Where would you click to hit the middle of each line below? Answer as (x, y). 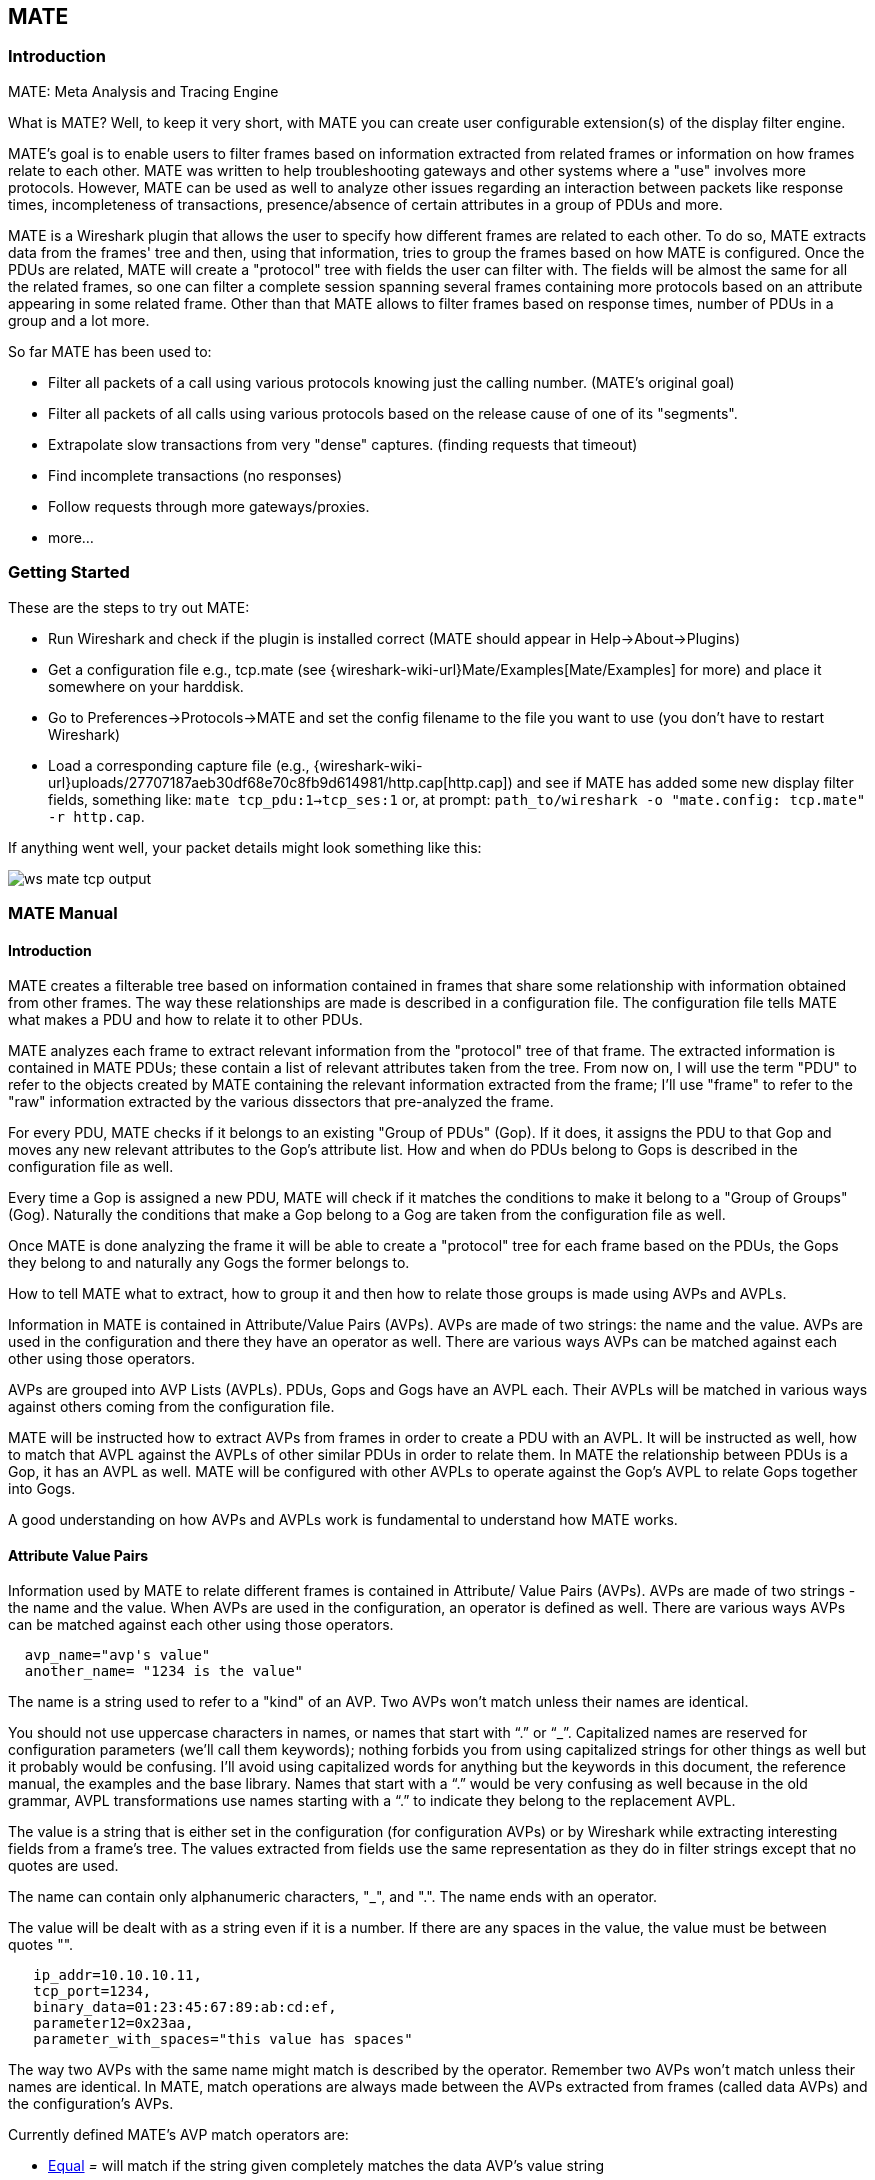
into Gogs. (42, 1489)
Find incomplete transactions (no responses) (195, 475)
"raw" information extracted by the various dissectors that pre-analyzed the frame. (281, 1102)
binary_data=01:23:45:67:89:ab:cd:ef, (185, 2007)
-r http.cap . (96, 816)
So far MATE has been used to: (110, 351)
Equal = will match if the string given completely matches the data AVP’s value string (326, 2166)
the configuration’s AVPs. (91, 2104)
